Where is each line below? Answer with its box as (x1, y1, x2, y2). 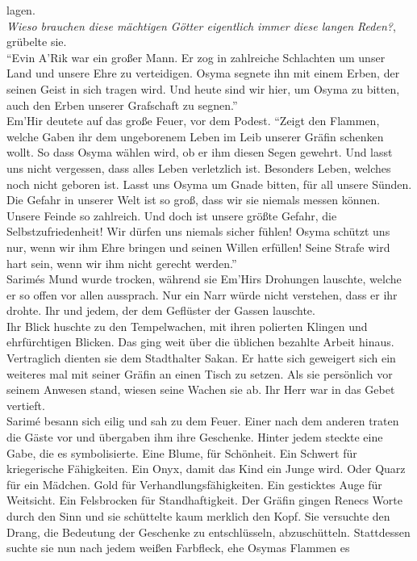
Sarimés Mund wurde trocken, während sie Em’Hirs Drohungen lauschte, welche (6, 270, 402, 287)
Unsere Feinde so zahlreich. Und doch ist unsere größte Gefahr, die (6, 207, 337, 224)
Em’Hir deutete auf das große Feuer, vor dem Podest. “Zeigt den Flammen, (6, 112, 380, 129)
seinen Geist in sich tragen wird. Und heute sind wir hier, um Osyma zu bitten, (6, 80, 400, 97)
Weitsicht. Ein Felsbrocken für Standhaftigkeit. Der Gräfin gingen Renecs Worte (6, 492, 402, 509)
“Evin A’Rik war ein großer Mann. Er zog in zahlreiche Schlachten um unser (6, 48, 386, 65)
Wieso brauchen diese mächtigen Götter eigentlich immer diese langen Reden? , (6, 17, 396, 34)
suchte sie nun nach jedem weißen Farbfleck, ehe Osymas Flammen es (6, 539, 350, 556)
